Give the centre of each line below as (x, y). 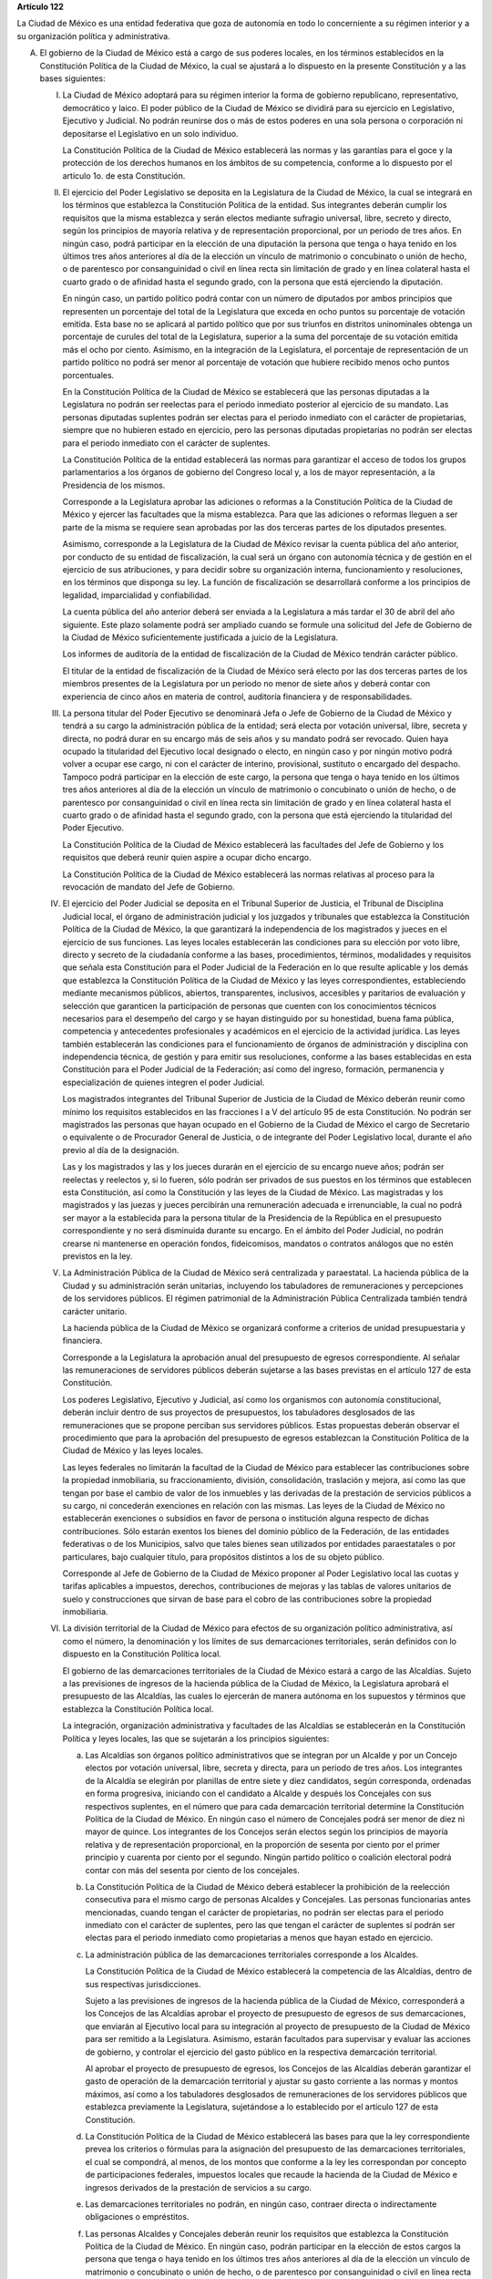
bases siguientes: (72, 78)
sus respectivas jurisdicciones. (143, 1984)
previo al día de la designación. (121, 1150)
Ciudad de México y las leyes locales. (133, 1450)
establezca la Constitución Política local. (138, 1708)
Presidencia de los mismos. (114, 485)
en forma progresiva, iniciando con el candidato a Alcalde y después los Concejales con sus (258, 1794)
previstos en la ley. (97, 1256)
